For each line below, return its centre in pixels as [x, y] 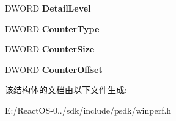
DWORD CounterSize [50, 49]
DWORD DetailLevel [48, 8]
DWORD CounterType [52, 28]
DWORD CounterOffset [54, 69]
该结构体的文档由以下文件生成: [66, 90]
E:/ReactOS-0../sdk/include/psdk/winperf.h [88, 110]
